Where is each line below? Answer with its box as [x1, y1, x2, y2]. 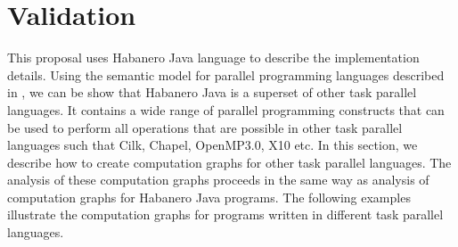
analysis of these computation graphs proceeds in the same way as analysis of [7, 170, 429, 189]
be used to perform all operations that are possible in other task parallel [7, 118, 403, 136]
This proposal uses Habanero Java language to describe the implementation [7, 48, 420, 67]
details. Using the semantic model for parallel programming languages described [7, 65, 445, 84]
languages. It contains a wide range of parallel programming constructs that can [7, 100, 445, 119]
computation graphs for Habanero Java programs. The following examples [7, 187, 411, 206]
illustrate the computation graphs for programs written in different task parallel [7, 205, 444, 224]
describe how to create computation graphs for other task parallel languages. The [7, 152, 452, 171]
